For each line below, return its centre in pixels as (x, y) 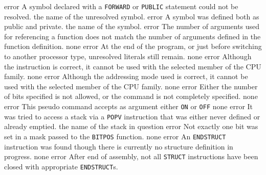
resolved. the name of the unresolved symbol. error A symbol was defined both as (132, 16)
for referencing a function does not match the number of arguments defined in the (132, 36)
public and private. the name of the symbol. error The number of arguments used (132, 26)
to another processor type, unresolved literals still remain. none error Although (128, 56)
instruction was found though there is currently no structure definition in (119, 146)
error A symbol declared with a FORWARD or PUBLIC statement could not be (121, 6)
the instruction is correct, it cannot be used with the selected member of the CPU (133, 66)
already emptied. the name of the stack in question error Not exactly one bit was (131, 126)
